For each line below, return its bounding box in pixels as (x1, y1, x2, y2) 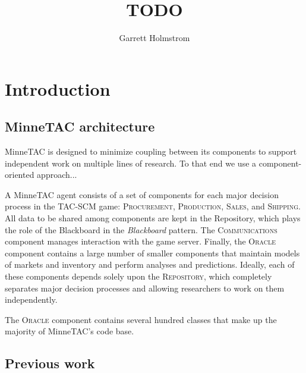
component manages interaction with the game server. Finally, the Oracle (5, 235, 276, 247)
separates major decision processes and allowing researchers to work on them (5, 281, 285, 294)
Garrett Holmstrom (119, 32, 190, 44)
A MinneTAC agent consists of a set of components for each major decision (5, 188, 279, 200)
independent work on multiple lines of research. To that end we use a (5, 156, 257, 169)
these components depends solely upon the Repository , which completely (5, 270, 272, 283)
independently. (5, 293, 58, 306)
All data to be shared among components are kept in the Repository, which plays (5, 212, 301, 224)
